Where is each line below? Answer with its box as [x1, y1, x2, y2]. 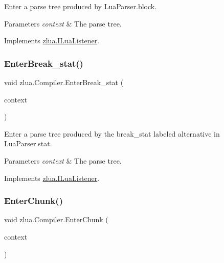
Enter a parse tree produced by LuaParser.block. [4, 1, 157, 11]
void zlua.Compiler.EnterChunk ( [4, 214, 108, 225]
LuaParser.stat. [4, 138, 52, 149]
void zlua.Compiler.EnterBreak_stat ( [4, 77, 124, 87]
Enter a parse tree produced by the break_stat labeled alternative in [4, 128, 220, 139]
